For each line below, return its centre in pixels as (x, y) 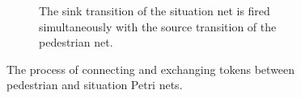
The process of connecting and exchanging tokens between (151, 69)
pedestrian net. (76, 42)
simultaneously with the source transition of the (158, 26)
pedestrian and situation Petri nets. (95, 85)
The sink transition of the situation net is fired (155, 10)
